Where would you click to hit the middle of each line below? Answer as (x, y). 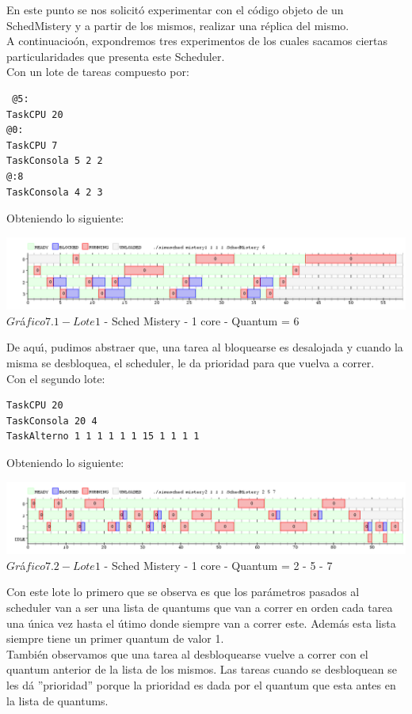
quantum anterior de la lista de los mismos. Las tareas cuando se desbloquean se (202, 669)
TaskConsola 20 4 (52, 421)
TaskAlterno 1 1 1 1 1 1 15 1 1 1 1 (103, 437)
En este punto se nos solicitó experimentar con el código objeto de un (175, 9)
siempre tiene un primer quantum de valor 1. (115, 638)
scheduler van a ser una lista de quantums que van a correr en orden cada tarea (200, 607)
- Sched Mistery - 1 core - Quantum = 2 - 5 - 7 (218, 565)
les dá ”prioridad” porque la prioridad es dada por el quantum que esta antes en (201, 684)
